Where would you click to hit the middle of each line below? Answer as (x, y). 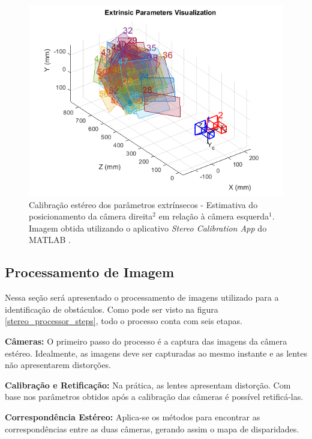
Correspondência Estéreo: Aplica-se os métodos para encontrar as (133, 416)
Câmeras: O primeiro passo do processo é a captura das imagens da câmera (146, 341)
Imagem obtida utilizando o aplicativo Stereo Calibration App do (148, 228)
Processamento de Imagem (90, 272)
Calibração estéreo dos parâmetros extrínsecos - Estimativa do (143, 204)
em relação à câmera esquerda (214, 216)
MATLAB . (50, 240)
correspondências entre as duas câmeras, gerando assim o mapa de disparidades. (152, 428)
